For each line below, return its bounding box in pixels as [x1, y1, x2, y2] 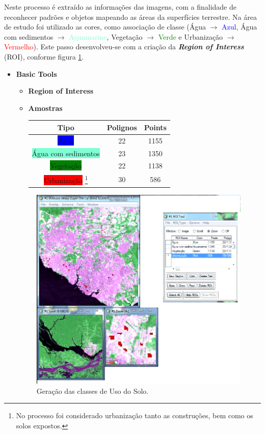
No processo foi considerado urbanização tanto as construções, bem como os [16, 410, 253, 421]
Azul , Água [222, 21, 257, 32]
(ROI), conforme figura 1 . [4, 51, 84, 62]
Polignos [107, 122, 137, 132]
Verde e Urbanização [158, 31, 223, 42]
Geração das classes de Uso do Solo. [36, 385, 149, 396]
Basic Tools [16, 68, 57, 79]
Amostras [28, 102, 63, 113]
